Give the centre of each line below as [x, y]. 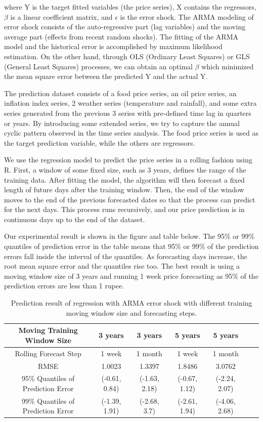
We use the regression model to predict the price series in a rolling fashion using [128, 160]
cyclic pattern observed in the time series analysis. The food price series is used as [131, 133]
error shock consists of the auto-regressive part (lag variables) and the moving [125, 27]
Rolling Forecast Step [48, 353]
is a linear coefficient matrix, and [61, 16]
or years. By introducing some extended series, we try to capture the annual [122, 123]
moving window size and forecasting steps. [131, 312]
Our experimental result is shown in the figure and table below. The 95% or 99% [129, 236]
